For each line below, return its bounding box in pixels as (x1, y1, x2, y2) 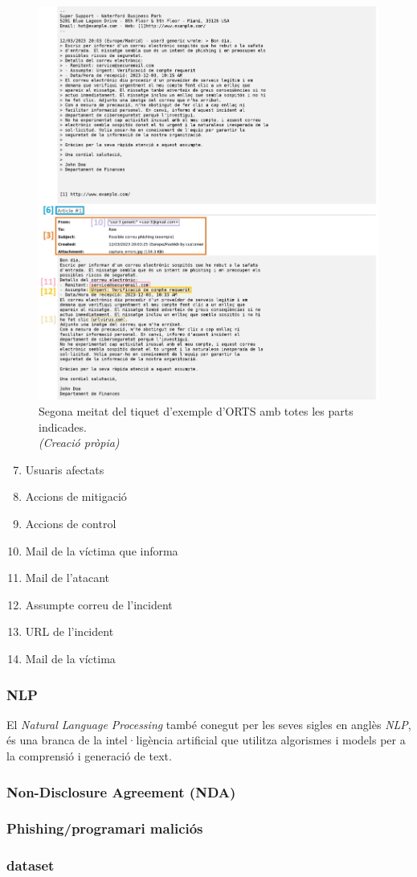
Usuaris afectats (25, 461, 104, 477)
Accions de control (25, 515, 117, 532)
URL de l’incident (25, 623, 114, 640)
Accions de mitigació (25, 488, 127, 505)
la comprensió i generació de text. (6, 748, 172, 764)
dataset (6, 855, 55, 875)
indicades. (39, 418, 87, 435)
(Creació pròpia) (39, 434, 120, 451)
